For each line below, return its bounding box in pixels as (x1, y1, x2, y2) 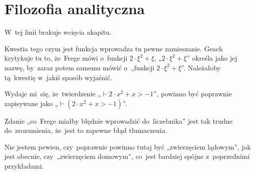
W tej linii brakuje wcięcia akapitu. (4, 27, 112, 37)
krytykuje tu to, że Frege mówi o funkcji (4, 53, 128, 63)
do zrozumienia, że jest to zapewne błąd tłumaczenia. (4, 125, 167, 135)
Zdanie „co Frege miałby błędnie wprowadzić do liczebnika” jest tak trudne (4, 115, 232, 126)
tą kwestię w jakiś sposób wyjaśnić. (4, 72, 113, 82)
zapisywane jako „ (4, 98, 58, 108)
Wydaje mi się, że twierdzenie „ (4, 88, 101, 99)
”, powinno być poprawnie (153, 88, 232, 99)
